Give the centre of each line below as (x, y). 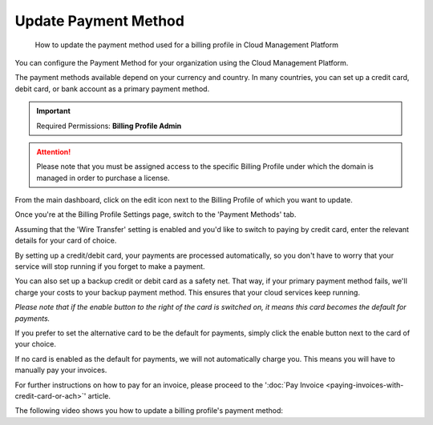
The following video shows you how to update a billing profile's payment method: (149, 411)
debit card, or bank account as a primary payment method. (112, 89)
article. (99, 395)
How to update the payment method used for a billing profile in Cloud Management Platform (187, 45)
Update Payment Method (99, 21)
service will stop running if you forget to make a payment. (110, 267)
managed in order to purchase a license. (103, 178)
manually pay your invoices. (61, 370)
